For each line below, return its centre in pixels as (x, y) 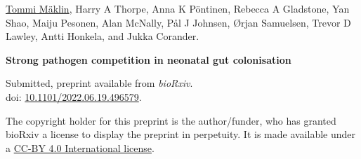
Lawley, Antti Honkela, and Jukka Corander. (103, 36)
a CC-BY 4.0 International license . (80, 147)
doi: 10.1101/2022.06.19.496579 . (74, 96)
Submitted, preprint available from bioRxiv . (99, 83)
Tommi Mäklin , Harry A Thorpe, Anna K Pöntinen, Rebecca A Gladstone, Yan (178, 8)
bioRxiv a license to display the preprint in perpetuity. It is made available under (181, 134)
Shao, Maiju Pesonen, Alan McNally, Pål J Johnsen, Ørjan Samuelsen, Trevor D (178, 22)
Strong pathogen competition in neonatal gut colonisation (149, 59)
